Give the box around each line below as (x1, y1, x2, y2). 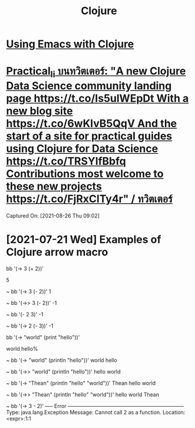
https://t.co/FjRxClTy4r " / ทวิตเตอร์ (6, 192, 173, 205)
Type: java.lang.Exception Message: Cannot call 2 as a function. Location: (6, 408, 186, 416)
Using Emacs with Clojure (6, 37, 134, 51)
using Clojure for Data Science (6, 142, 158, 155)
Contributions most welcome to (6, 167, 164, 180)
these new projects (6, 179, 102, 193)
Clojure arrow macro (6, 245, 108, 258)
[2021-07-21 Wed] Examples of (6, 232, 161, 246)
